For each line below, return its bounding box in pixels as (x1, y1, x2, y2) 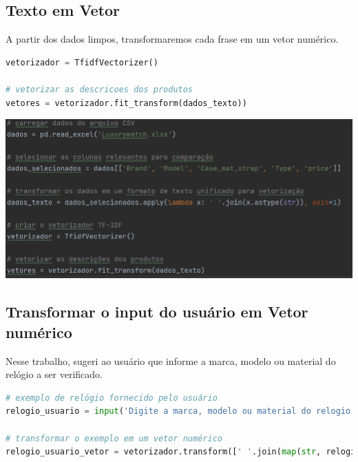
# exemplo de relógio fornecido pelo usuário (6, 392, 218, 403)
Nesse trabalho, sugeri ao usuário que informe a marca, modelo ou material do (6, 353, 336, 368)
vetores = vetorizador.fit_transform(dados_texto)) (6, 98, 247, 108)
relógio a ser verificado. (6, 367, 103, 381)
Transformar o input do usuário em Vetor (6, 301, 308, 322)
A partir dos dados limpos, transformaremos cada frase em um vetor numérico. (6, 32, 339, 46)
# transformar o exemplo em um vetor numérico (6, 433, 222, 443)
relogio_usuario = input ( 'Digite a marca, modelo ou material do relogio (6, 406, 351, 417)
